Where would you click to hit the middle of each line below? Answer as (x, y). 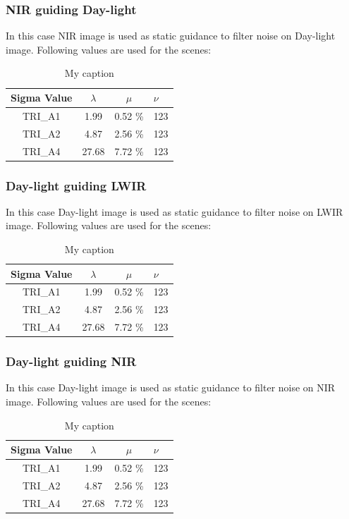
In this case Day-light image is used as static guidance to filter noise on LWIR (174, 211)
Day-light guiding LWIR (76, 185)
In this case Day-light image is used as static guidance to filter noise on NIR (171, 387)
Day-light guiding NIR (71, 361)
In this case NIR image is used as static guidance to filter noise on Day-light (171, 36)
